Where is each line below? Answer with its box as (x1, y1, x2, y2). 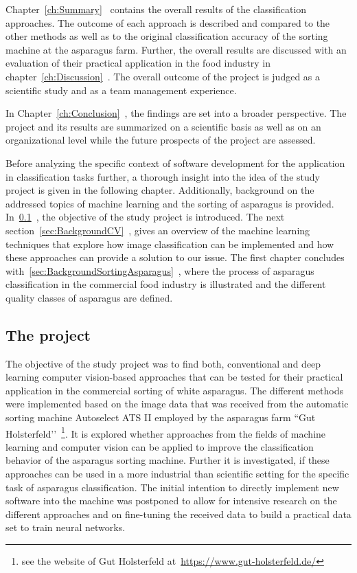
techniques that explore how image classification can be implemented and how (5, 236, 334, 251)
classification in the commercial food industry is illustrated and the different (5, 277, 326, 291)
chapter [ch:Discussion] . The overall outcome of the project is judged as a (5, 69, 321, 83)
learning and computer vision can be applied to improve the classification (5, 439, 314, 453)
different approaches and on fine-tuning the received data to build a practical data (5, 506, 352, 521)
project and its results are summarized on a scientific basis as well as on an (5, 119, 321, 133)
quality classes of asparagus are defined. (5, 290, 173, 304)
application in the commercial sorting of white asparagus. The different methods (5, 383, 344, 397)
